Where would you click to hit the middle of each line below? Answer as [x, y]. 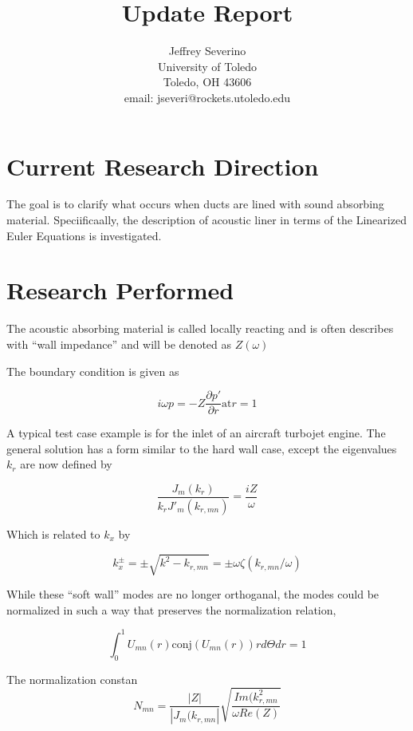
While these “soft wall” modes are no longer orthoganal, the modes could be [193, 594]
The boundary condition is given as [93, 371]
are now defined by [66, 464]
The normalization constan [72, 679]
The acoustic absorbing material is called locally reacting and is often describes [200, 328]
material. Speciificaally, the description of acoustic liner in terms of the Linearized [206, 220]
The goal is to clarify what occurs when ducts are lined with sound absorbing [195, 204]
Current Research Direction [163, 166]
